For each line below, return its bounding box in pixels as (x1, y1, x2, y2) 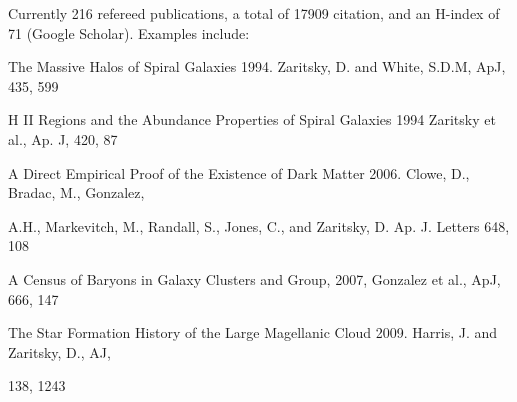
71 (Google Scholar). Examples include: (8, 22, 250, 43)
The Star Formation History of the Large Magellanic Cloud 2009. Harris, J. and (8, 322, 498, 343)
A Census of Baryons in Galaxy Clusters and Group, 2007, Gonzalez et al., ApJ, (8, 268, 501, 289)
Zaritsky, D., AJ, (8, 341, 111, 362)
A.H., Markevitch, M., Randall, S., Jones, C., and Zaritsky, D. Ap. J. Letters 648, (8, 215, 510, 236)
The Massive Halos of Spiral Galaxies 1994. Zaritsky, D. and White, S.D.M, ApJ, (8, 56, 506, 77)
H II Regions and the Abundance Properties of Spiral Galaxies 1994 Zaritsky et (8, 109, 496, 130)
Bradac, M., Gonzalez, (8, 182, 145, 203)
